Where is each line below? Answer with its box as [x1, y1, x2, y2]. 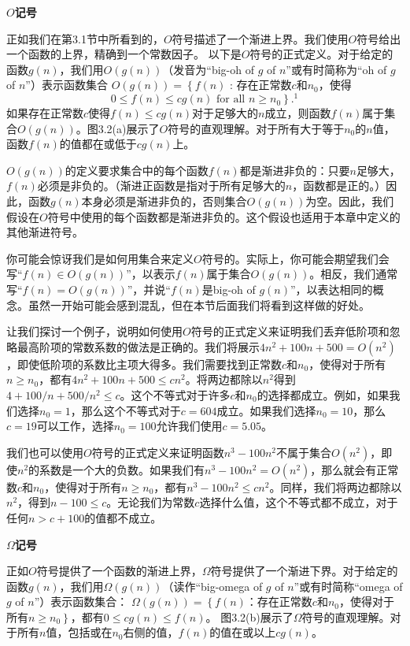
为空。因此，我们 [305, 193, 394, 210]
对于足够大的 [192, 105, 259, 121]
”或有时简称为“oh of [286, 61, 387, 77]
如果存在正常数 [6, 105, 83, 121]
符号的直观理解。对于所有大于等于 [168, 120, 345, 136]
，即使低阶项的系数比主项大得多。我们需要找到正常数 [6, 355, 282, 372]
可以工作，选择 [36, 418, 114, 434]
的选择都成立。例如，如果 [257, 386, 390, 403]
